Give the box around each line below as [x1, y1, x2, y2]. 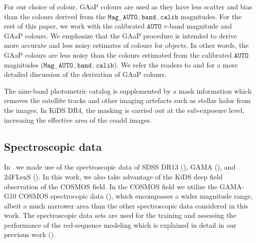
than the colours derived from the [4, 11, 106, 21]
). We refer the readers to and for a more [114, 59, 238, 69]
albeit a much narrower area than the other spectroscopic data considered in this [4, 200, 249, 210]
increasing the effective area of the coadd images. [4, 114, 152, 125]
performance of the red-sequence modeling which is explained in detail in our [4, 219, 237, 230]
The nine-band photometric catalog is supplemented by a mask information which [4, 85, 252, 96]
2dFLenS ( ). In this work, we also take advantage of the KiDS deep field [4, 171, 222, 181]
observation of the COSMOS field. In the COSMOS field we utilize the [4, 181, 218, 191]
